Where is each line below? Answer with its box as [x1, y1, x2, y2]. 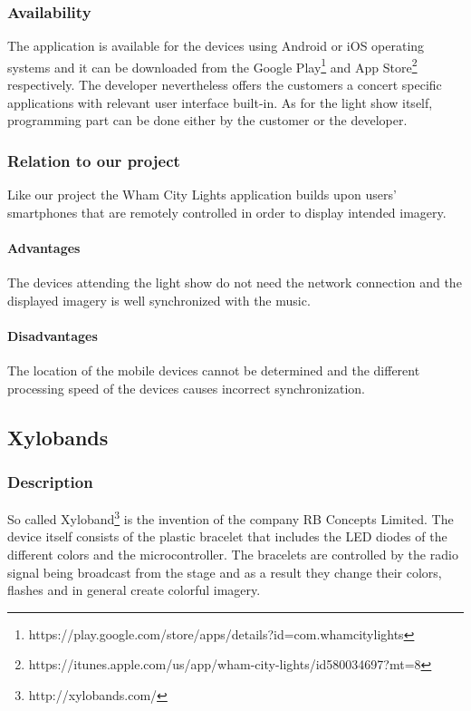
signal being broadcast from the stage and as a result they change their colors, [7, 562, 442, 581]
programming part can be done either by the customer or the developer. [7, 111, 408, 130]
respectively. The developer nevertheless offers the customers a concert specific [7, 75, 442, 94]
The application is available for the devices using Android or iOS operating [7, 36, 425, 55]
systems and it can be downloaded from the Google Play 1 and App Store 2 [7, 54, 418, 76]
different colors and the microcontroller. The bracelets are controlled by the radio [7, 545, 458, 564]
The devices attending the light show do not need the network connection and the [7, 273, 462, 292]
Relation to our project [7, 149, 180, 171]
